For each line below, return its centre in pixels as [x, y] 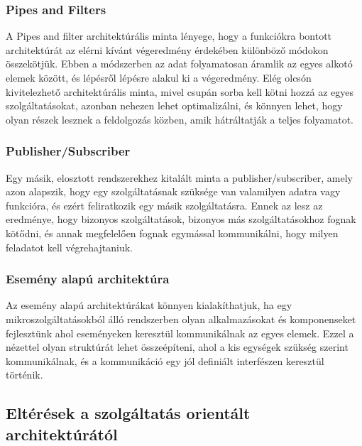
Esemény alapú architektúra [88, 279]
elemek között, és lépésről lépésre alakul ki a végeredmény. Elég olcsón [159, 77]
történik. [24, 375]
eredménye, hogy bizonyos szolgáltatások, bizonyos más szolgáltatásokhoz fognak [181, 219]
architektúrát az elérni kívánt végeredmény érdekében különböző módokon [167, 49]
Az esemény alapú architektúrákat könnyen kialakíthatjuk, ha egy [149, 305]
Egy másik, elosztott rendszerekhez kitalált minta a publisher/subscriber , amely [179, 177]
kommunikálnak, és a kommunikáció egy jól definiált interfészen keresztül [165, 360]
